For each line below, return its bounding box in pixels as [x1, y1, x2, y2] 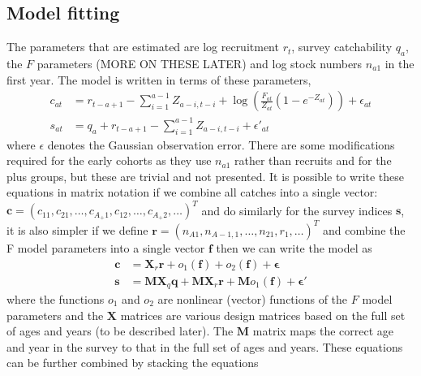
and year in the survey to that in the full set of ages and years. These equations [6, 338, 403, 355]
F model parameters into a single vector [6, 239, 205, 256]
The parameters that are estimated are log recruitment [6, 38, 279, 55]
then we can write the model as [216, 239, 372, 256]
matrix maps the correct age [252, 322, 394, 339]
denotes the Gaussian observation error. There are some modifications [47, 136, 395, 153]
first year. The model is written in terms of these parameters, [6, 71, 311, 88]
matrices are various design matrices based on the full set [120, 306, 406, 323]
